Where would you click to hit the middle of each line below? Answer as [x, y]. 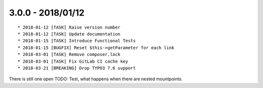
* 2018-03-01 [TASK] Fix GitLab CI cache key [73, 61]
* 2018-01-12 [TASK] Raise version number [69, 27]
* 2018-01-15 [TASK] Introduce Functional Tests [77, 41]
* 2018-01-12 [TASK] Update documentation [69, 34]
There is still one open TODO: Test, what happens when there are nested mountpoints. [96, 79]
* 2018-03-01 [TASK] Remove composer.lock [69, 54]
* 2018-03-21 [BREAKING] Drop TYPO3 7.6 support [77, 68]
